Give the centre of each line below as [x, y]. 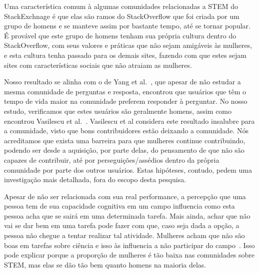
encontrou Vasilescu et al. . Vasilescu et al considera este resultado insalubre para [129, 121]
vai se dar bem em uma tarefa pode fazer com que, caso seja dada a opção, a [122, 225]
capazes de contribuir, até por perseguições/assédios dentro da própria [112, 159]
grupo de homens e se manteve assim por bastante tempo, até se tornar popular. [127, 26]
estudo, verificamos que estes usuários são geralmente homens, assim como [118, 111]
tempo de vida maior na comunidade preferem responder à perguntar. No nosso [126, 101]
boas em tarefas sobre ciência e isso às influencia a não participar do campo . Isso [129, 245]
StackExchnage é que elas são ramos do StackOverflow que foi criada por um [122, 16]
